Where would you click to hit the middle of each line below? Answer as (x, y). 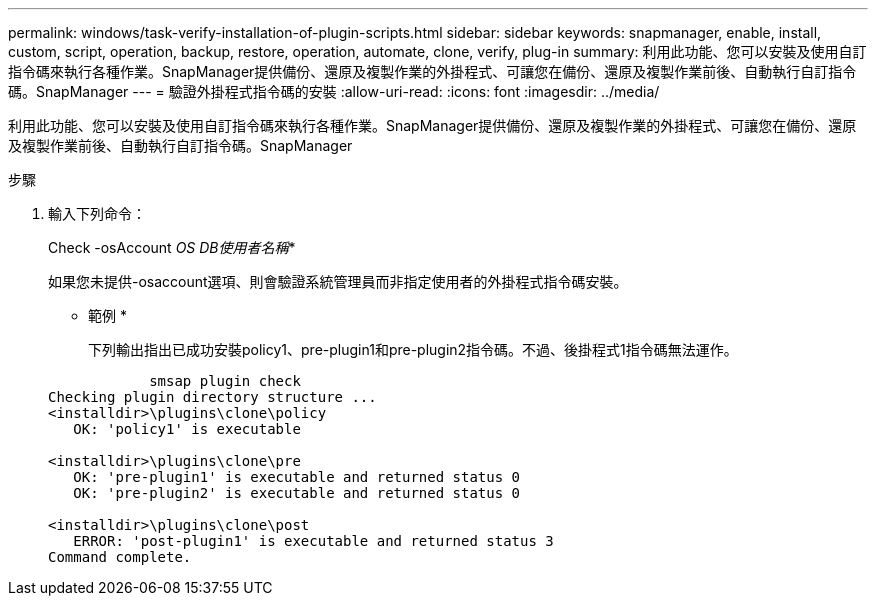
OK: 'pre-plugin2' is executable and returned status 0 (297, 493)
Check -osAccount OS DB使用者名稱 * (172, 247)
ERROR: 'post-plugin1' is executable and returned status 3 (313, 541)
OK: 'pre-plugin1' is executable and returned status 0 (297, 477)
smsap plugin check (225, 381)
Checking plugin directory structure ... (212, 397)
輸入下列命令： (97, 213)
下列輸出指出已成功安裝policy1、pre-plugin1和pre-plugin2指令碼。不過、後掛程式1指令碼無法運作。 (413, 349)
